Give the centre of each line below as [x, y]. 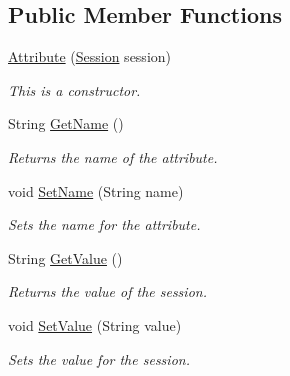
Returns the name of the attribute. [113, 156]
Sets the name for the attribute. [104, 224]
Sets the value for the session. [99, 358]
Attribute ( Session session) [90, 56]
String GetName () [66, 123]
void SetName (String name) [96, 190]
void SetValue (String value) [95, 324]
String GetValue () [65, 257]
